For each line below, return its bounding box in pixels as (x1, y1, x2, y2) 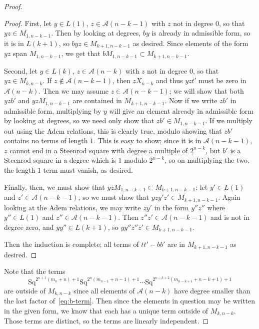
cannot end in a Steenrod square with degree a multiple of (9, 145, 188, 155)
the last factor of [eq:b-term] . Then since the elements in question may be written (4, 295, 255, 306)
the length (4, 165, 35, 175)
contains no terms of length (4, 135, 88, 146)
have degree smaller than (174, 285, 250, 295)
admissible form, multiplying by (4, 105, 101, 116)
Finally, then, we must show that (4, 181, 105, 192)
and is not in (210, 212, 249, 222)
